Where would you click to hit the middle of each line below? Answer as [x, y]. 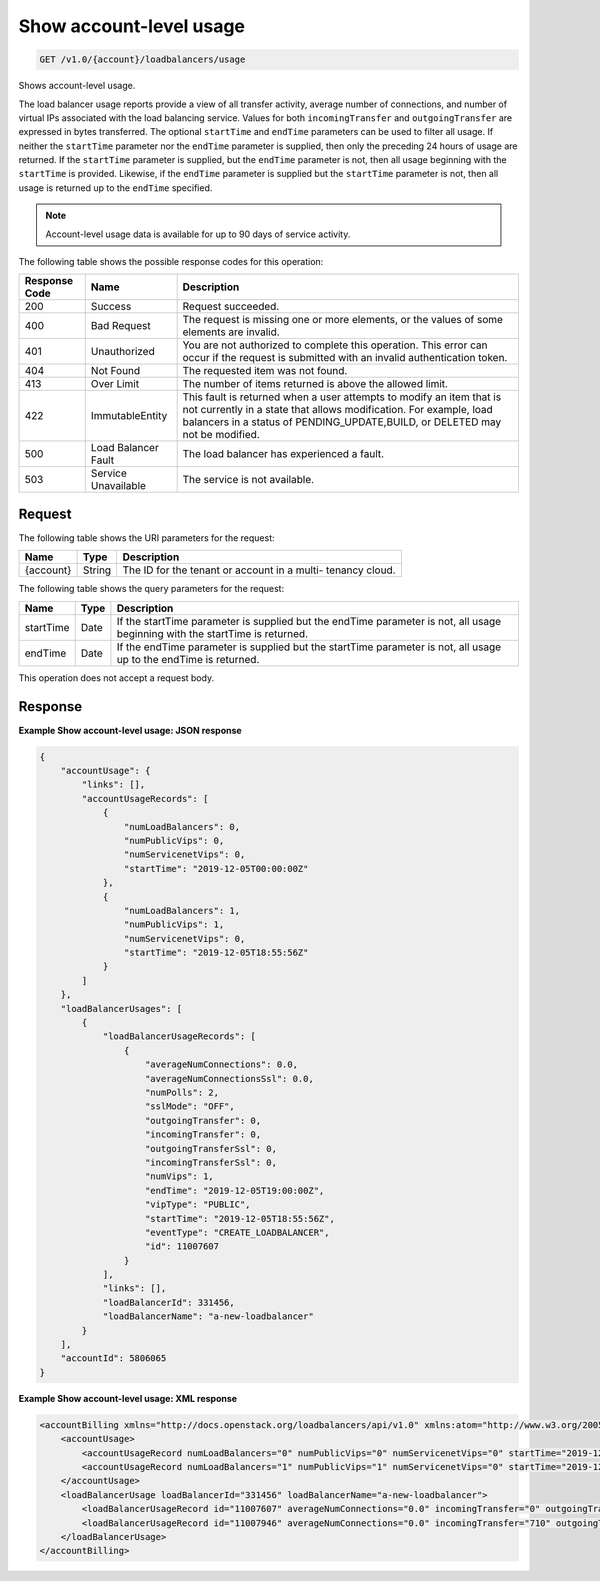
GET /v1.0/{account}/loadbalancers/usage [142, 59]
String [97, 570]
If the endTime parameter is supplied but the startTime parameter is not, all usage [309, 647]
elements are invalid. [231, 332]
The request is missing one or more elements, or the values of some [343, 320]
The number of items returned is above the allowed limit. [315, 384]
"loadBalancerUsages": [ [121, 1008]
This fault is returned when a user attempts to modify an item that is [342, 397]
